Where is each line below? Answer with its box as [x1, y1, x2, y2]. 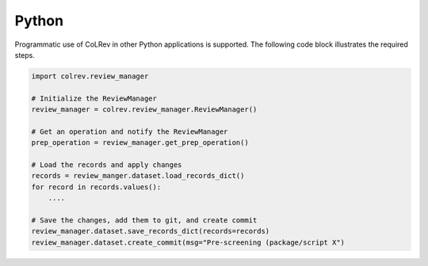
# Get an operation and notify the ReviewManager [31, 127, 228, 136]
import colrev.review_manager [31, 71, 149, 81]
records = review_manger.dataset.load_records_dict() [31, 171, 245, 180]
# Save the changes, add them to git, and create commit [31, 216, 258, 225]
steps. [14, 50, 35, 59]
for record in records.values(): [31, 182, 162, 192]
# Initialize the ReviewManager [31, 93, 158, 103]
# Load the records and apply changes [31, 161, 182, 169]
